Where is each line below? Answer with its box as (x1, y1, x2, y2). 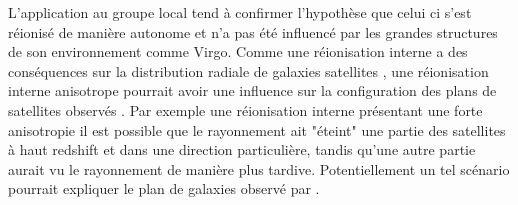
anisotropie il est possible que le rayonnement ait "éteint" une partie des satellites (8, 119, 506, 140)
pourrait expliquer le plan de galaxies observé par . (8, 178, 320, 199)
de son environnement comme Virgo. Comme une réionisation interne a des (8, 41, 468, 62)
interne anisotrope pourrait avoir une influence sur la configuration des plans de (8, 80, 497, 101)
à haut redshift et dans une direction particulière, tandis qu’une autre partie (8, 139, 476, 160)
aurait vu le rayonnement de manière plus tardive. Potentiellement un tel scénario (8, 158, 510, 179)
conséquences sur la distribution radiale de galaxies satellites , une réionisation (8, 60, 489, 81)
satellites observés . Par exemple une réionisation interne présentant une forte (8, 99, 483, 120)
